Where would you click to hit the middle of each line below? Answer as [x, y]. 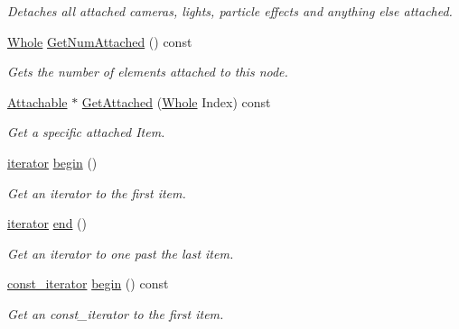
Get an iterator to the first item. [97, 192]
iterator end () [47, 223]
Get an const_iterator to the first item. [116, 313]
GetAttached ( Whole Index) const [176, 101]
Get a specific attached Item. [86, 132]
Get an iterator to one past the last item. [121, 253]
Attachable [37, 101]
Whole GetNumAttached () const [100, 41]
